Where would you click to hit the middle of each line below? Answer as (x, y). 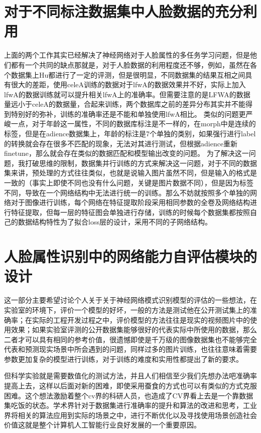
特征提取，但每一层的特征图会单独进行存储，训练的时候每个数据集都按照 (130, 212)
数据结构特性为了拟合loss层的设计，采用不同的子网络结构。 (115, 222)
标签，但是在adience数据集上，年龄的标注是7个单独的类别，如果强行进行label (130, 134)
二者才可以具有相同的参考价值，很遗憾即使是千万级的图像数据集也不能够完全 (130, 339)
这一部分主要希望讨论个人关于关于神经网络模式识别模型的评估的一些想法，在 (130, 300)
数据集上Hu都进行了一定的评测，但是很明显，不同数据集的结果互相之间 (128, 74)
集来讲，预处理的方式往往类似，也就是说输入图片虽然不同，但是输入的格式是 (130, 173)
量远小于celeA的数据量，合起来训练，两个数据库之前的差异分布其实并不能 (125, 104)
